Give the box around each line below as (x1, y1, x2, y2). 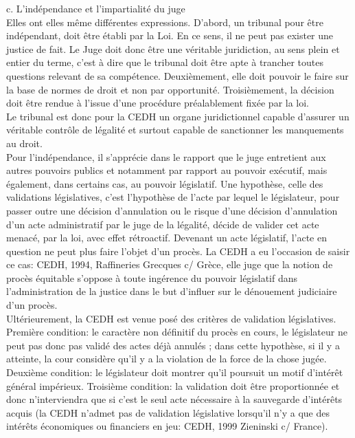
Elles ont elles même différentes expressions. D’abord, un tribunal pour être (6, 14, 323, 29)
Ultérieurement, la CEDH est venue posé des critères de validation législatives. (6, 311, 336, 325)
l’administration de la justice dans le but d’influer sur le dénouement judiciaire (6, 284, 337, 298)
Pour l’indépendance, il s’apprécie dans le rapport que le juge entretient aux (6, 149, 326, 164)
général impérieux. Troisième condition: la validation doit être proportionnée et (6, 378, 340, 393)
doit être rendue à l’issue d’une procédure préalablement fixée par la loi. (6, 96, 310, 110)
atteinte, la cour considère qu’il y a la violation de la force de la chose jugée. (6, 351, 327, 366)
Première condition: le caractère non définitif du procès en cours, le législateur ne (6, 325, 347, 339)
